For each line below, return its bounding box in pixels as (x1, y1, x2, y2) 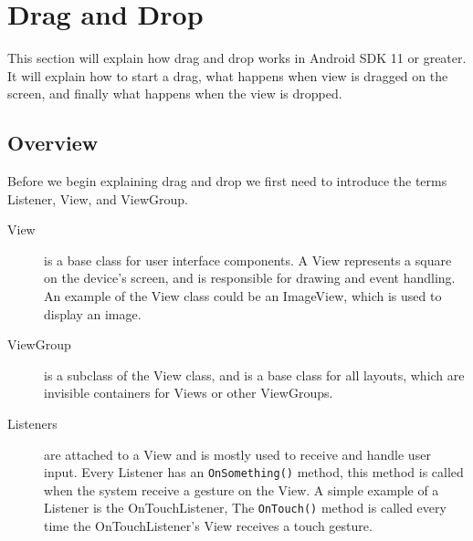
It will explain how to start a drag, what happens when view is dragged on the (7, 66, 448, 85)
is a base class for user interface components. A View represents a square (44, 250, 452, 269)
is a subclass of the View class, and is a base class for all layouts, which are (44, 365, 465, 384)
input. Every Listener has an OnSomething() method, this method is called (44, 463, 464, 482)
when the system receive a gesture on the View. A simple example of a (44, 480, 439, 499)
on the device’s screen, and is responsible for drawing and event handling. (44, 268, 456, 287)
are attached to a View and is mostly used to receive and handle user (44, 444, 431, 463)
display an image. (44, 304, 142, 323)
